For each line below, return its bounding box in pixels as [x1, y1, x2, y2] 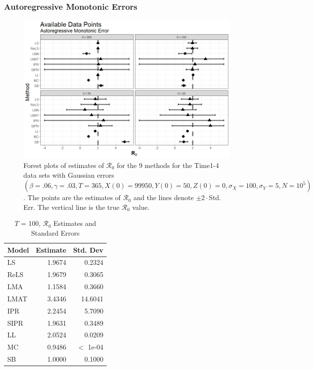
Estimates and [53, 218, 96, 228]
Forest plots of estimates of [23, 160, 104, 170]
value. [132, 202, 150, 212]
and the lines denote [133, 192, 194, 203]
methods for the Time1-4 [145, 160, 219, 170]
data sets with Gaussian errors [23, 169, 114, 180]
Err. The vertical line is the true [23, 202, 120, 212]
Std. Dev [73, 244, 104, 255]
